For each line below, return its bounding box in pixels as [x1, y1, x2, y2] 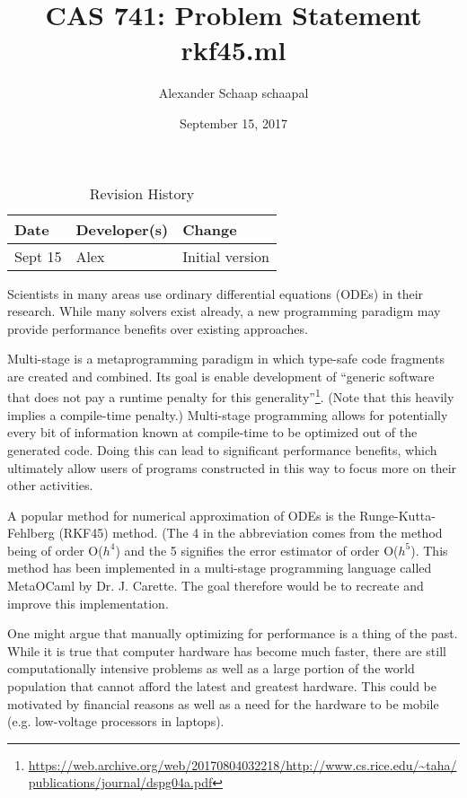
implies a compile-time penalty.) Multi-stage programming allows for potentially [7, 405, 448, 424]
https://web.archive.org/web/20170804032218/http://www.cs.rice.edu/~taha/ [28, 755, 457, 774]
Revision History [89, 182, 195, 204]
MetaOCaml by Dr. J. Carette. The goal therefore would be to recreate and [7, 576, 424, 595]
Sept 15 [14, 245, 62, 267]
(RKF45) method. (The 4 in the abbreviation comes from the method [58, 523, 443, 542]
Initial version [182, 245, 269, 267]
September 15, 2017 [180, 113, 287, 132]
